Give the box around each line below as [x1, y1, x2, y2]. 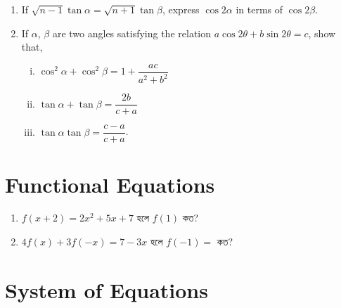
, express [162, 2, 200, 16]
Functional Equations [5, 169, 215, 198]
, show [308, 25, 336, 40]
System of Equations [5, 275, 208, 304]
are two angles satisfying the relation [52, 25, 212, 40]
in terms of [236, 2, 283, 16]
